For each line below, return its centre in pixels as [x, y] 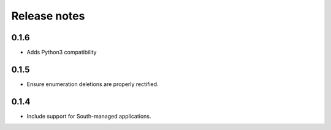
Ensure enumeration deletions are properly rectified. [93, 84]
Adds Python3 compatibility [62, 52]
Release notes [48, 16]
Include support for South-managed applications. [89, 116]
